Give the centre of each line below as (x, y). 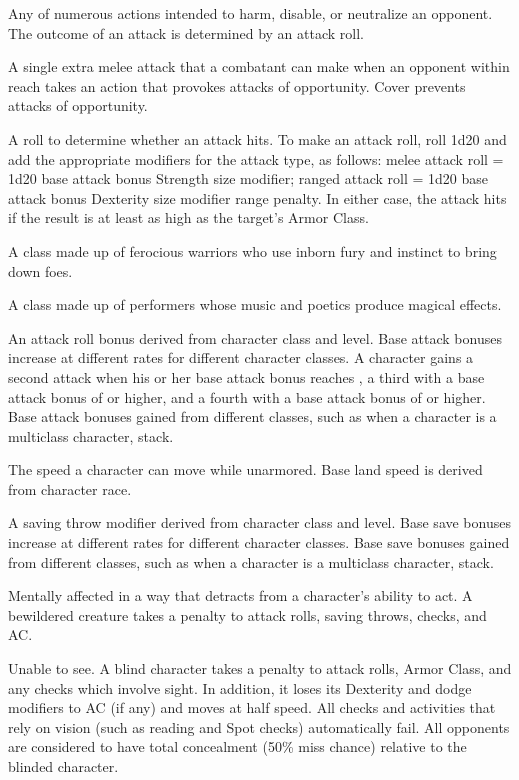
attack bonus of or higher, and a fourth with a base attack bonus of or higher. (247, 396)
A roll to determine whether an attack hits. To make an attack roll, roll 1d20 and (257, 138)
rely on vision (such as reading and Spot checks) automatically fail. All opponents (259, 726)
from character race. (70, 488)
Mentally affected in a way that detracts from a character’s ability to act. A (240, 595)
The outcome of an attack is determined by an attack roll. (186, 32)
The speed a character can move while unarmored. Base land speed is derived (245, 469)
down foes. (40, 270)
